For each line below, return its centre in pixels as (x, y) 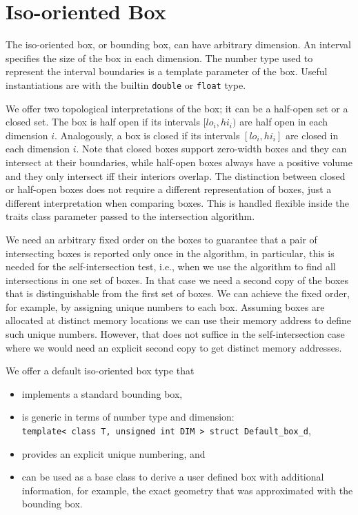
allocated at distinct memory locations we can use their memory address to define (178, 320)
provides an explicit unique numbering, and (113, 453)
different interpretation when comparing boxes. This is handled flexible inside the (177, 202)
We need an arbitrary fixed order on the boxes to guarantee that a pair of (161, 239)
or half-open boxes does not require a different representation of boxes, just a (169, 189)
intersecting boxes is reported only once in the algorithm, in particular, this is (170, 253)
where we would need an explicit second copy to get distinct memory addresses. (174, 347)
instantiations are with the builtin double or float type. (126, 84)
